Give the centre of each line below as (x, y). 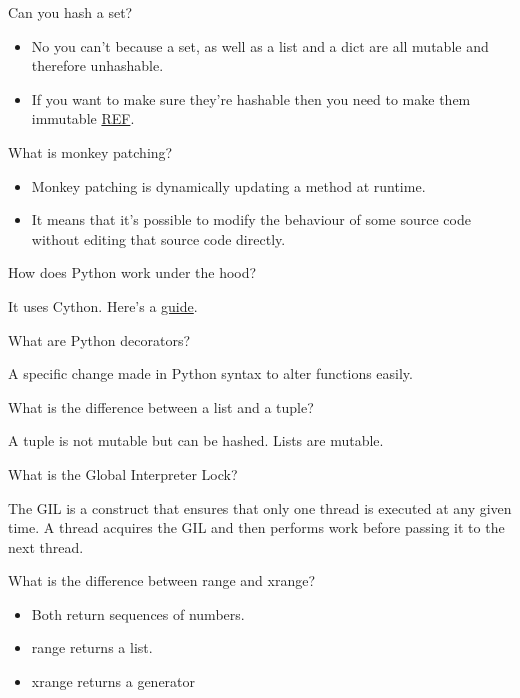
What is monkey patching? (90, 151)
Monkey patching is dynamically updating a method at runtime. (228, 185)
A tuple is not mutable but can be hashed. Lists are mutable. (196, 440)
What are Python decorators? (99, 339)
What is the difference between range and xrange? (162, 580)
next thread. (46, 546)
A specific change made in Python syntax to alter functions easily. (210, 373)
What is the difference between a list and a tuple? (161, 406)
